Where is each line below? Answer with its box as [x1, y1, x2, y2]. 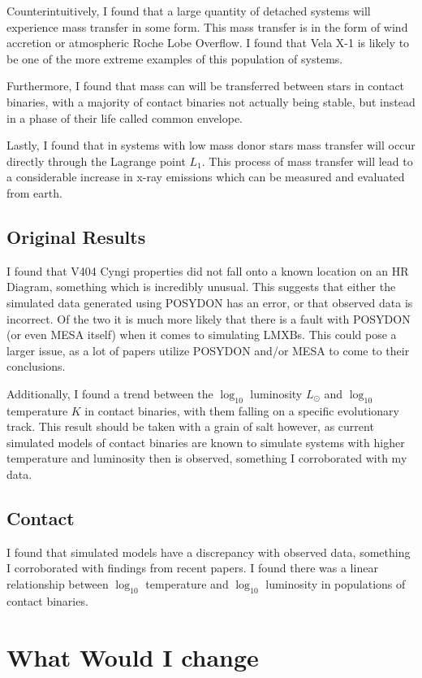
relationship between [6, 576, 109, 593]
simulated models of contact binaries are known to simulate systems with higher [6, 433, 405, 450]
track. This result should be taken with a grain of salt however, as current [6, 418, 374, 435]
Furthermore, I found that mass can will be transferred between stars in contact [6, 77, 405, 94]
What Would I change [6, 640, 259, 673]
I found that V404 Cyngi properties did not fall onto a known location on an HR [6, 262, 409, 279]
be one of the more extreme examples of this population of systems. [6, 50, 343, 67]
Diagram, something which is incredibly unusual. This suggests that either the [6, 278, 396, 295]
